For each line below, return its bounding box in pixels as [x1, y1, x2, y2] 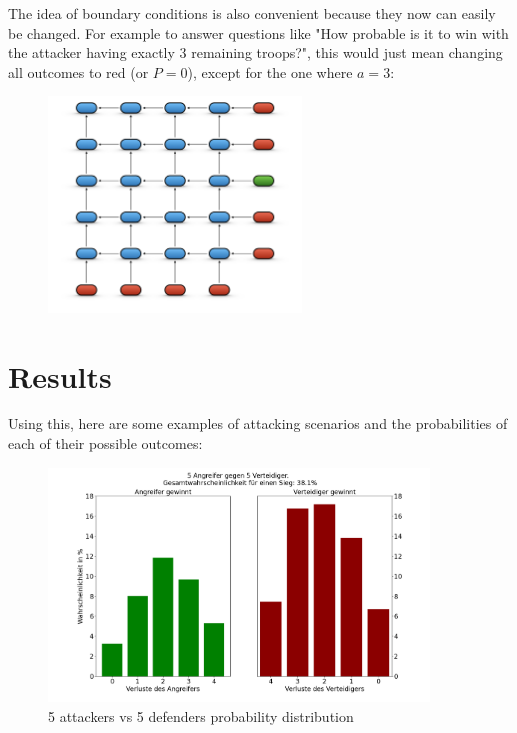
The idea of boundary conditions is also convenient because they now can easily [8, 3, 496, 23]
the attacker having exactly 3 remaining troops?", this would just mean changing [8, 42, 503, 63]
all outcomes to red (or [8, 61, 149, 82]
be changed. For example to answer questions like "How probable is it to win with [8, 22, 509, 43]
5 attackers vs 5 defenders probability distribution [48, 705, 354, 726]
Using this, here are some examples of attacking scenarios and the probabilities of [8, 413, 508, 434]
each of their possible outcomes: [8, 433, 203, 454]
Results [8, 355, 112, 396]
